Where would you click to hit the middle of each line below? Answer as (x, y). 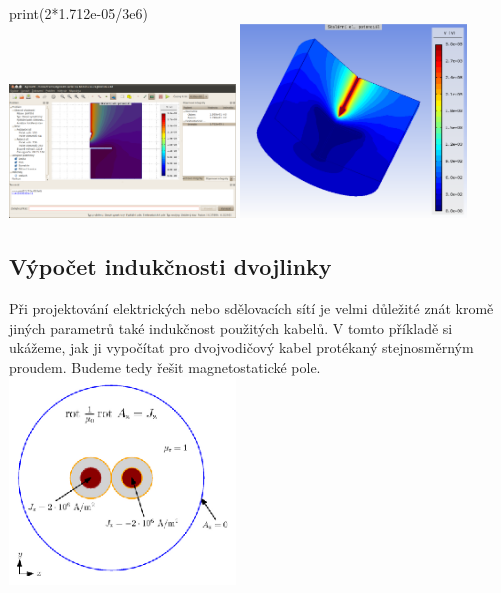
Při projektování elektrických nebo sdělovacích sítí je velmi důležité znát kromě (251, 308)
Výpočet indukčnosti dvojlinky (170, 266)
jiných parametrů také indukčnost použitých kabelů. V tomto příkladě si (231, 327)
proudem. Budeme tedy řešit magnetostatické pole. (165, 366)
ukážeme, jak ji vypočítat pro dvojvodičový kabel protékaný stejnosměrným (241, 347)
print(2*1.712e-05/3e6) (78, 13)
